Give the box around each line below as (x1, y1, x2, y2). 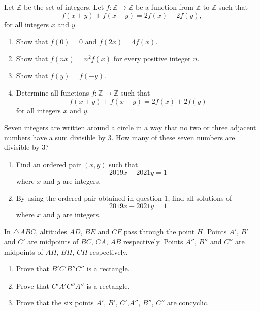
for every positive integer (113, 53, 191, 64)
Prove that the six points (16, 297, 94, 308)
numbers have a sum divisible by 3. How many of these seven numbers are (4, 132, 235, 142)
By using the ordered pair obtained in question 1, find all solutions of (16, 193, 232, 203)
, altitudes (36, 226, 67, 237)
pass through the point (123, 226, 195, 237)
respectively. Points (123, 236, 183, 246)
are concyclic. (167, 297, 209, 308)
